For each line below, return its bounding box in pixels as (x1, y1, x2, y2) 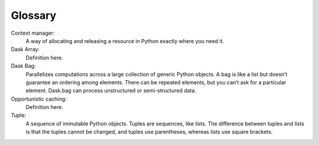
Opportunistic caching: (11, 95, 67, 103)
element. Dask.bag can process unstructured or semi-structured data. (25, 87, 197, 94)
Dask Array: (11, 46, 40, 53)
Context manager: (11, 29, 55, 37)
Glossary (11, 9, 57, 22)
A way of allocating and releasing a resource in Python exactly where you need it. (25, 37, 224, 44)
